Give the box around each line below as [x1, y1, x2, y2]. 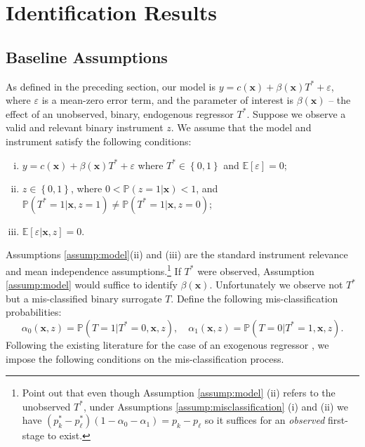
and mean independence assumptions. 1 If [6, 261, 181, 278]
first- [327, 413, 348, 427]
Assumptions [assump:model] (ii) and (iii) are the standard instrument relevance [6, 247, 348, 262]
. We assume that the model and [171, 120, 312, 135]
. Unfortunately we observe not [209, 277, 343, 292]
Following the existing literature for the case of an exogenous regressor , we [6, 337, 329, 352]
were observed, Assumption [197, 263, 314, 278]
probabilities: [6, 305, 62, 319]
